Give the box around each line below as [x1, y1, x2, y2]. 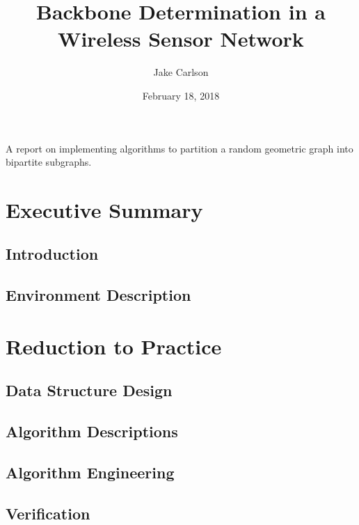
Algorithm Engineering [6, 461, 175, 483]
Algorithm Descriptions [6, 421, 178, 442]
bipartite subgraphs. [6, 155, 92, 169]
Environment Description [6, 284, 191, 306]
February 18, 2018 [142, 88, 220, 102]
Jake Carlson [153, 65, 209, 79]
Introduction [6, 243, 99, 265]
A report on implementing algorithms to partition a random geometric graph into [6, 141, 353, 155]
